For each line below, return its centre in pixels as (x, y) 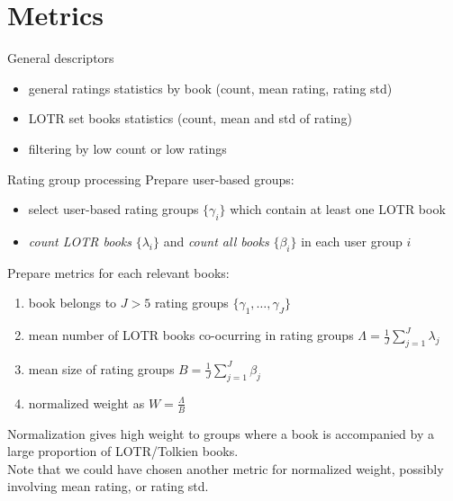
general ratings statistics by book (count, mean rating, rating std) (210, 88)
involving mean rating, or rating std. (108, 486)
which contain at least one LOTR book (338, 209)
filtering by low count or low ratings (127, 148)
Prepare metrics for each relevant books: (118, 272)
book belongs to (72, 303)
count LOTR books (80, 241)
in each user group (352, 241)
